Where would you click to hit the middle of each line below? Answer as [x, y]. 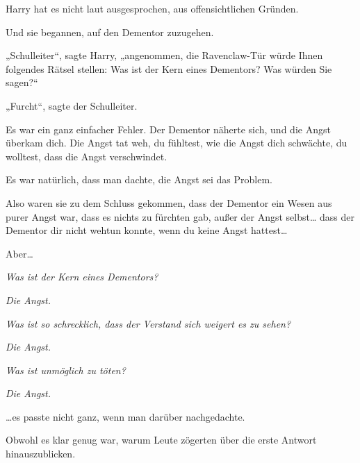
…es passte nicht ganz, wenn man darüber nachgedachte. [125, 416]
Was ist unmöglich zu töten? [66, 370]
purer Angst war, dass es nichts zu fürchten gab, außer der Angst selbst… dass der [180, 216]
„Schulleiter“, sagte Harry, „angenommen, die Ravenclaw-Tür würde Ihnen [164, 55]
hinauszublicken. [41, 454]
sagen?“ [22, 82]
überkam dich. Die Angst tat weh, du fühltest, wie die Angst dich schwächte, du [177, 143]
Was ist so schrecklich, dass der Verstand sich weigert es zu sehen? [148, 323]
